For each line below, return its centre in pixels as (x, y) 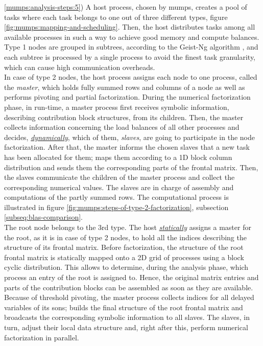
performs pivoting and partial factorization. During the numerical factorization (127, 97)
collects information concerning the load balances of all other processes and (122, 127)
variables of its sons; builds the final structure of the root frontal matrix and (124, 307)
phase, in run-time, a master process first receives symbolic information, (117, 107)
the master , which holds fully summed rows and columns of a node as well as (125, 87)
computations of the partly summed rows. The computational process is (117, 197)
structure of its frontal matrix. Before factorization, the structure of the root (124, 247)
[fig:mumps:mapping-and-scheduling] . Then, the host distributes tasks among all (130, 27)
